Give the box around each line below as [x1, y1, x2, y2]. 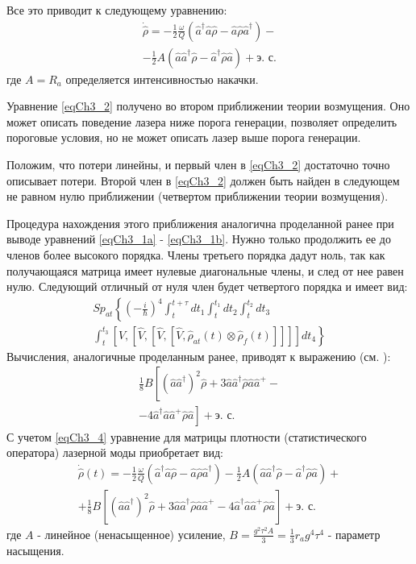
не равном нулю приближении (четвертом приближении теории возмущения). [6, 188, 389, 205]
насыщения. [6, 541, 64, 558]
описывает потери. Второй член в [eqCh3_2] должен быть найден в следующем [6, 172, 400, 189]
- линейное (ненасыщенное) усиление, [37, 525, 226, 542]
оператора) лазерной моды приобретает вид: [6, 444, 223, 461]
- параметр [327, 525, 381, 542]
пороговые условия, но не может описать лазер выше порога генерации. [6, 129, 361, 146]
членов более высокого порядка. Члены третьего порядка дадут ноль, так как [6, 247, 385, 263]
